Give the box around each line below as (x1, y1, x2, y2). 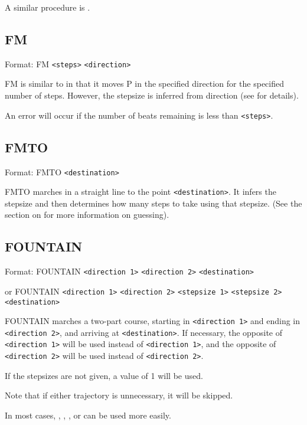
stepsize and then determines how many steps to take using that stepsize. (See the (5, 197, 302, 209)
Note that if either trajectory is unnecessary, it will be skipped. (5, 389, 233, 401)
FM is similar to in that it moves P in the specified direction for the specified (5, 77, 284, 90)
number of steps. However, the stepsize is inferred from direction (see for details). (5, 89, 299, 102)
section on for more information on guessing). (5, 208, 169, 221)
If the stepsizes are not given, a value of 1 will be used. (5, 369, 203, 381)
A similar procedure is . (5, 1, 90, 13)
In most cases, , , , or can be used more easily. (5, 408, 171, 421)
